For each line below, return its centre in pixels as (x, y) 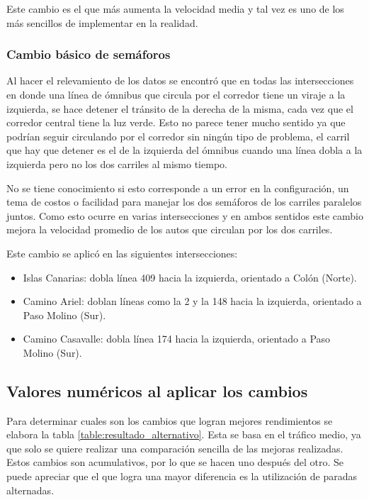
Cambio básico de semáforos (89, 54)
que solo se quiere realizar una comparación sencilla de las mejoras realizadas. (175, 448)
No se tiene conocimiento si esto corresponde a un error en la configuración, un (178, 188)
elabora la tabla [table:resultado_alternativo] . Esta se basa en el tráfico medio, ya (184, 434)
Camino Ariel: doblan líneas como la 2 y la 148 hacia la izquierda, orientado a (192, 301)
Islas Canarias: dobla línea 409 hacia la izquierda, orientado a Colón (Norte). (190, 277)
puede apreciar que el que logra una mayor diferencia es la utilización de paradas (182, 476)
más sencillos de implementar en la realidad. (102, 22)
